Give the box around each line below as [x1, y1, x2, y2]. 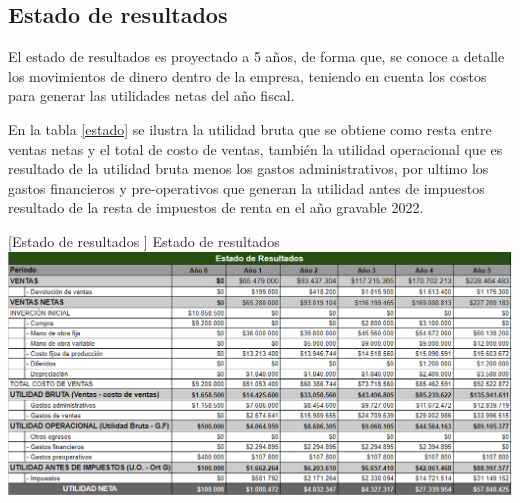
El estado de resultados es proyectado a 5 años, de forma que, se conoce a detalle [8, 46, 505, 67]
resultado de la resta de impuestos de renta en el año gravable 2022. [8, 197, 424, 218]
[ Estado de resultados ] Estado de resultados [8, 230, 280, 251]
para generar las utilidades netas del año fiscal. [8, 85, 295, 106]
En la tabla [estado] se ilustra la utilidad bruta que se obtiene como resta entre [8, 118, 492, 139]
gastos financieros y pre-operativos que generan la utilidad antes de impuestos [8, 177, 485, 198]
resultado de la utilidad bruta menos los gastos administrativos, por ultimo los [8, 158, 489, 179]
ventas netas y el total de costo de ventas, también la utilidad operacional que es [8, 138, 503, 159]
